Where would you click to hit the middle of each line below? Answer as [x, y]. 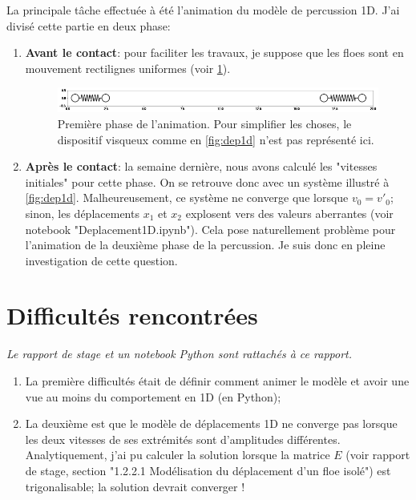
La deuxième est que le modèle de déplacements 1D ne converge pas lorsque [211, 423]
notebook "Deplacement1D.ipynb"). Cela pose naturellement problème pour [210, 229]
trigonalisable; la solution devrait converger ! [135, 486]
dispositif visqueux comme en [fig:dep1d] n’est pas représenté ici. [216, 139]
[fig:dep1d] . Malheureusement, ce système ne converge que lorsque [187, 198]
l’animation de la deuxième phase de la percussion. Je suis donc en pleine [205, 245]
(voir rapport [378, 455]
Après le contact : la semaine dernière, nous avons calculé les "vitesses [201, 166]
